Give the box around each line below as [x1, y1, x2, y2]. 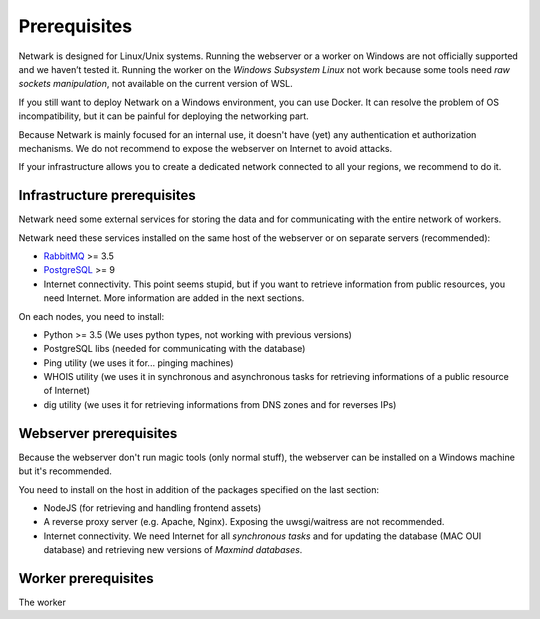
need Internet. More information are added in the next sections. [43, 292, 305, 304]
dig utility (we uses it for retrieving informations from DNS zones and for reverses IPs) [43, 398, 397, 410]
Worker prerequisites [18, 570, 154, 587]
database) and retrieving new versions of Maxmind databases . [43, 544, 303, 556]
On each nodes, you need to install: [18, 310, 165, 322]
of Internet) [43, 385, 90, 397]
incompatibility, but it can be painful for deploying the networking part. [18, 110, 309, 122]
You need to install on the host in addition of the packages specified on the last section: [18, 483, 380, 495]
